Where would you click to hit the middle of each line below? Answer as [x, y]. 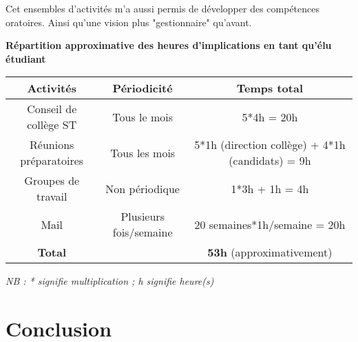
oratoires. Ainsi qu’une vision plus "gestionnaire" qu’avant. [129, 22]
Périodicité [143, 88]
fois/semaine [143, 232]
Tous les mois [143, 152]
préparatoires [52, 161]
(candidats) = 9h [270, 161]
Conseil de [52, 109]
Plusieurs [143, 217]
